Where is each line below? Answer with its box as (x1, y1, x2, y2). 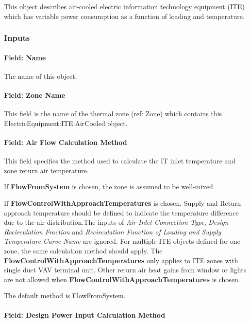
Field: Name (4, 52, 46, 62)
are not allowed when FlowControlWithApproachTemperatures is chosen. (4, 274, 240, 284)
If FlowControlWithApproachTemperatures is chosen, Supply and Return (4, 197, 241, 208)
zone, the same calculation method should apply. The (4, 245, 163, 255)
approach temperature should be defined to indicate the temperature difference (4, 207, 239, 217)
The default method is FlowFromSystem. (4, 290, 126, 301)
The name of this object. (4, 71, 77, 81)
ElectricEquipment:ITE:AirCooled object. (4, 118, 128, 128)
